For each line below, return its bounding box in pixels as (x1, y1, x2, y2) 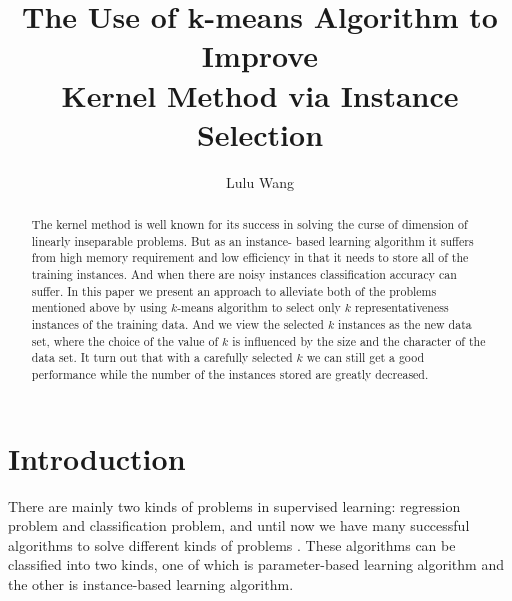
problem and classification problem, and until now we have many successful (8, 515, 470, 536)
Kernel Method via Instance (61, 74, 459, 115)
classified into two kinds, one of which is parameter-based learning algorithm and (8, 554, 504, 575)
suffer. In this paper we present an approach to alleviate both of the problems (31, 282, 437, 299)
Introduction (8, 437, 186, 478)
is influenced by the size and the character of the (232, 332, 486, 349)
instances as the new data (338, 316, 472, 333)
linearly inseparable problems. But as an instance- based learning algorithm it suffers (31, 232, 474, 249)
